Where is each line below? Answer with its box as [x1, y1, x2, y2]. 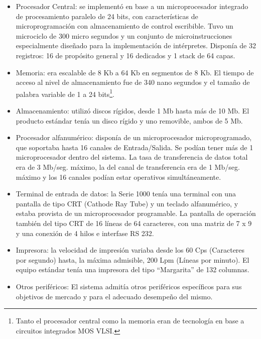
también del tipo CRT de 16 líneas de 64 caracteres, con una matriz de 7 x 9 [16, 217, 252, 228]
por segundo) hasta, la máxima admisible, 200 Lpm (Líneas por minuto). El [16, 254, 249, 265]
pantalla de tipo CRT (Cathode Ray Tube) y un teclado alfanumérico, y [16, 198, 238, 208]
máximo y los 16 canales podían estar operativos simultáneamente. [16, 171, 221, 182]
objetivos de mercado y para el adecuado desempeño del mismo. [16, 291, 213, 301]
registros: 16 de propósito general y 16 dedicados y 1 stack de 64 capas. [16, 50, 235, 60]
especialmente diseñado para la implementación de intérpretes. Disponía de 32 [16, 40, 256, 51]
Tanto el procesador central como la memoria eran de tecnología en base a [16, 315, 244, 326]
